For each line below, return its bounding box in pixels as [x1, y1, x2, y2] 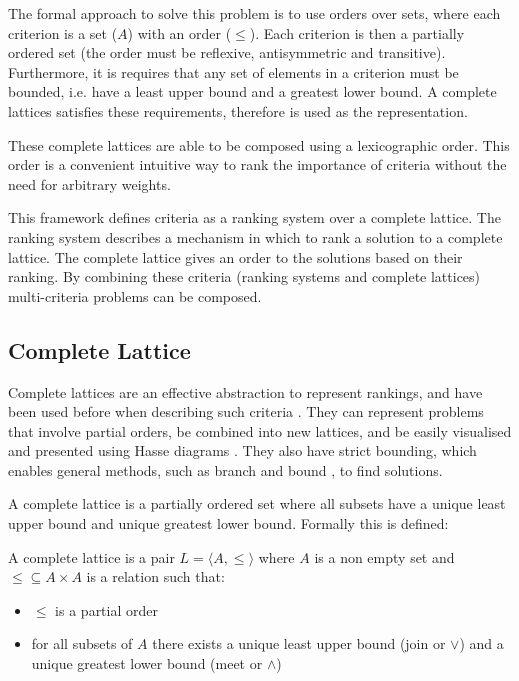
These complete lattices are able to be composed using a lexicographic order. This [8, 134, 510, 155]
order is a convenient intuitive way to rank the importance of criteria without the [8, 154, 507, 175]
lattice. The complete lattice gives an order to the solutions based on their [8, 246, 463, 267]
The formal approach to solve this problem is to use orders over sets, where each [8, 3, 501, 23]
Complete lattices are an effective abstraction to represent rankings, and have [8, 381, 483, 402]
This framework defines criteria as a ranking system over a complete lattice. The [8, 207, 501, 228]
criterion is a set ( [8, 22, 118, 43]
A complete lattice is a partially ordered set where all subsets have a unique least [8, 493, 506, 514]
